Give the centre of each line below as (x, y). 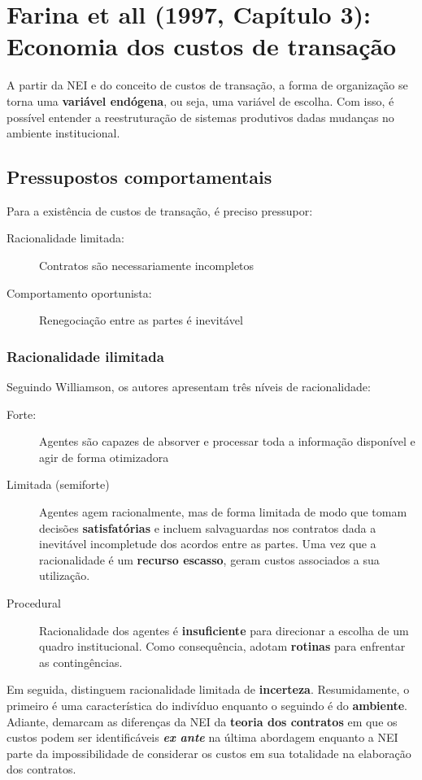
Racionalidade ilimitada (85, 356)
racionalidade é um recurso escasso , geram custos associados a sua (209, 559)
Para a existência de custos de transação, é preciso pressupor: (160, 210)
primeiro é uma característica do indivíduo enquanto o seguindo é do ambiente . (207, 705)
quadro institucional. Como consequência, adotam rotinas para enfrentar (222, 646)
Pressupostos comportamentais (139, 177)
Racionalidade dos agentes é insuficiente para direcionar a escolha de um (224, 630)
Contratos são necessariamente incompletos (147, 266)
